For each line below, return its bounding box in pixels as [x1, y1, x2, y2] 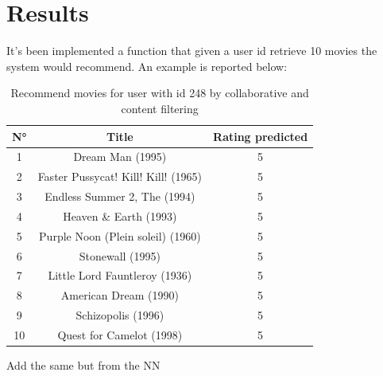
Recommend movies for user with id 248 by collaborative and [10, 84, 309, 101]
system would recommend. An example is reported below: [6, 57, 288, 74]
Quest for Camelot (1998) [57, 326, 183, 343]
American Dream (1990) [60, 287, 179, 304]
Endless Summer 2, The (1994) [44, 188, 195, 205]
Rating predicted [213, 127, 308, 144]
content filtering [121, 100, 199, 116]
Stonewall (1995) [79, 247, 161, 264]
